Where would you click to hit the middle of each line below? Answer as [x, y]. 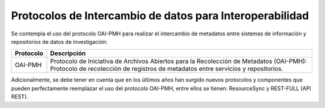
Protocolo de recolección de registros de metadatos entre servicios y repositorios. [167, 69]
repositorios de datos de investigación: [59, 41]
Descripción [68, 53]
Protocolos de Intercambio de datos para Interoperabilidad [160, 16]
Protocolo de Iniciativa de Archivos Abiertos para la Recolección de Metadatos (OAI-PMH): [178, 61]
